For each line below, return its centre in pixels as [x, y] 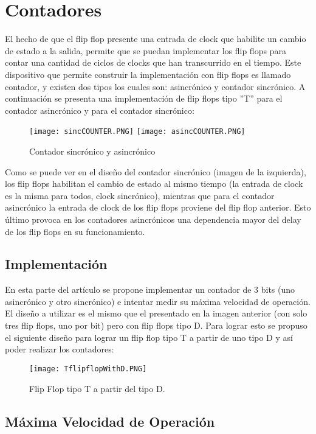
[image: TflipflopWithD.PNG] [88, 369]
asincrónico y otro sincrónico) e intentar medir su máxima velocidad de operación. [158, 301]
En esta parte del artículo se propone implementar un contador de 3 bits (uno [150, 289]
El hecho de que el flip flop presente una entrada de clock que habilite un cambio [156, 39]
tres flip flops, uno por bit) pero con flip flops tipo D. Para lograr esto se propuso [156, 325]
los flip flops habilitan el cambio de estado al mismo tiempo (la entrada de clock [154, 184]
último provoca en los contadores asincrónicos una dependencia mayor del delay [153, 219]
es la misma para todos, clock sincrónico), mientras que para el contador [140, 195]
